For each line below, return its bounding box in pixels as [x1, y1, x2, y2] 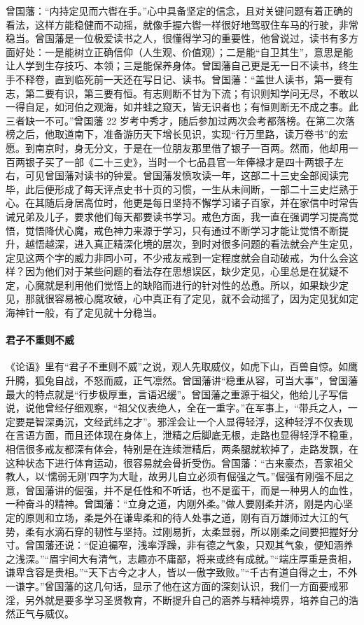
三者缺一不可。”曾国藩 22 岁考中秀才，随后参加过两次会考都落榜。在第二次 [6, 113, 345, 127]
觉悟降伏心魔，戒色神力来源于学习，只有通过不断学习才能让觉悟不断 [24, 223, 339, 237]
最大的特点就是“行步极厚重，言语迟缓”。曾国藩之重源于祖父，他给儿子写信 [6, 386, 349, 401]
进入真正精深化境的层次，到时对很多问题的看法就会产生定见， [73, 237, 358, 251]
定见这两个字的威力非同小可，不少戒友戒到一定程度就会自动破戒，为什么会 [6, 250, 349, 265]
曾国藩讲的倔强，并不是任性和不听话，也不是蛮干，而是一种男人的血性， [24, 482, 358, 497]
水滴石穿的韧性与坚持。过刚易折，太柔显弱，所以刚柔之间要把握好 [44, 524, 349, 538]
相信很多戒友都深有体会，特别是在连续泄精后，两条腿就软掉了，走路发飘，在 [6, 442, 358, 456]
